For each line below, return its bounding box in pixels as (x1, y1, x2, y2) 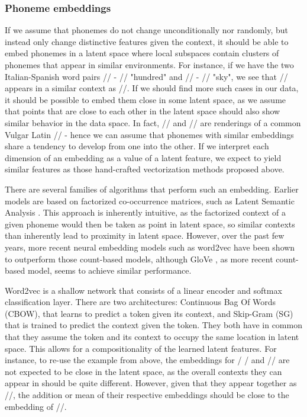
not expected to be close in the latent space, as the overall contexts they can (5, 365, 282, 377)
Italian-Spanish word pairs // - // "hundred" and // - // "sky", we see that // (5, 70, 288, 82)
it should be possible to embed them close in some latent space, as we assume (5, 93, 286, 105)
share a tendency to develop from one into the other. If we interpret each (5, 140, 269, 152)
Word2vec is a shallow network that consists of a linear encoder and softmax (5, 284, 282, 296)
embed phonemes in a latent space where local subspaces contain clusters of (5, 47, 279, 59)
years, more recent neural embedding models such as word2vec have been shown (5, 240, 295, 253)
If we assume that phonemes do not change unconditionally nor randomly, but (5, 24, 289, 36)
